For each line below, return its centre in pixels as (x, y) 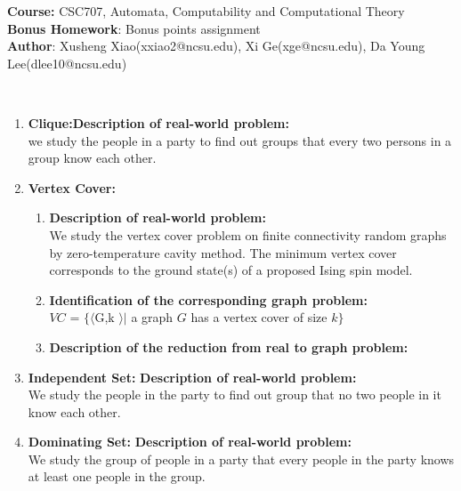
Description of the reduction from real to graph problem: (229, 346)
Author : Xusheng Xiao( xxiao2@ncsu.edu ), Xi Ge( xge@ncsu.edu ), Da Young (216, 46)
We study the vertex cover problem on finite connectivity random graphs (248, 234)
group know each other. (92, 158)
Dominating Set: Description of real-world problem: (190, 442)
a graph (152, 317)
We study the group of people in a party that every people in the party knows (241, 459)
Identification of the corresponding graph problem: (208, 299)
